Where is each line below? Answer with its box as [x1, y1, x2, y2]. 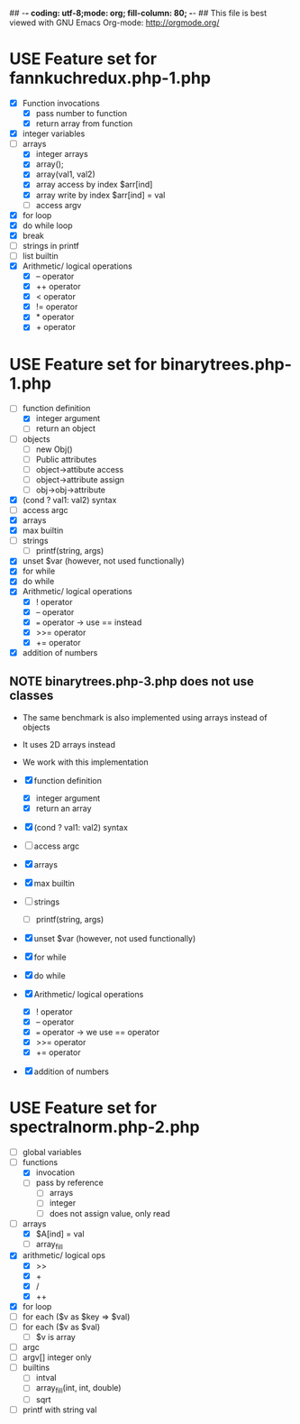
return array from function [35, 118, 133, 129]
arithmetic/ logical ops [22, 1250, 106, 1261]
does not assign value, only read [49, 1208, 171, 1218]
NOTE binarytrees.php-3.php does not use [9, 674, 255, 689]
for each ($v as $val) [22, 1321, 101, 1332]
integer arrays [35, 149, 88, 160]
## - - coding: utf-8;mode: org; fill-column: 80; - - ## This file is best [9, 8, 268, 18]
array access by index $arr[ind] [35, 179, 153, 190]
